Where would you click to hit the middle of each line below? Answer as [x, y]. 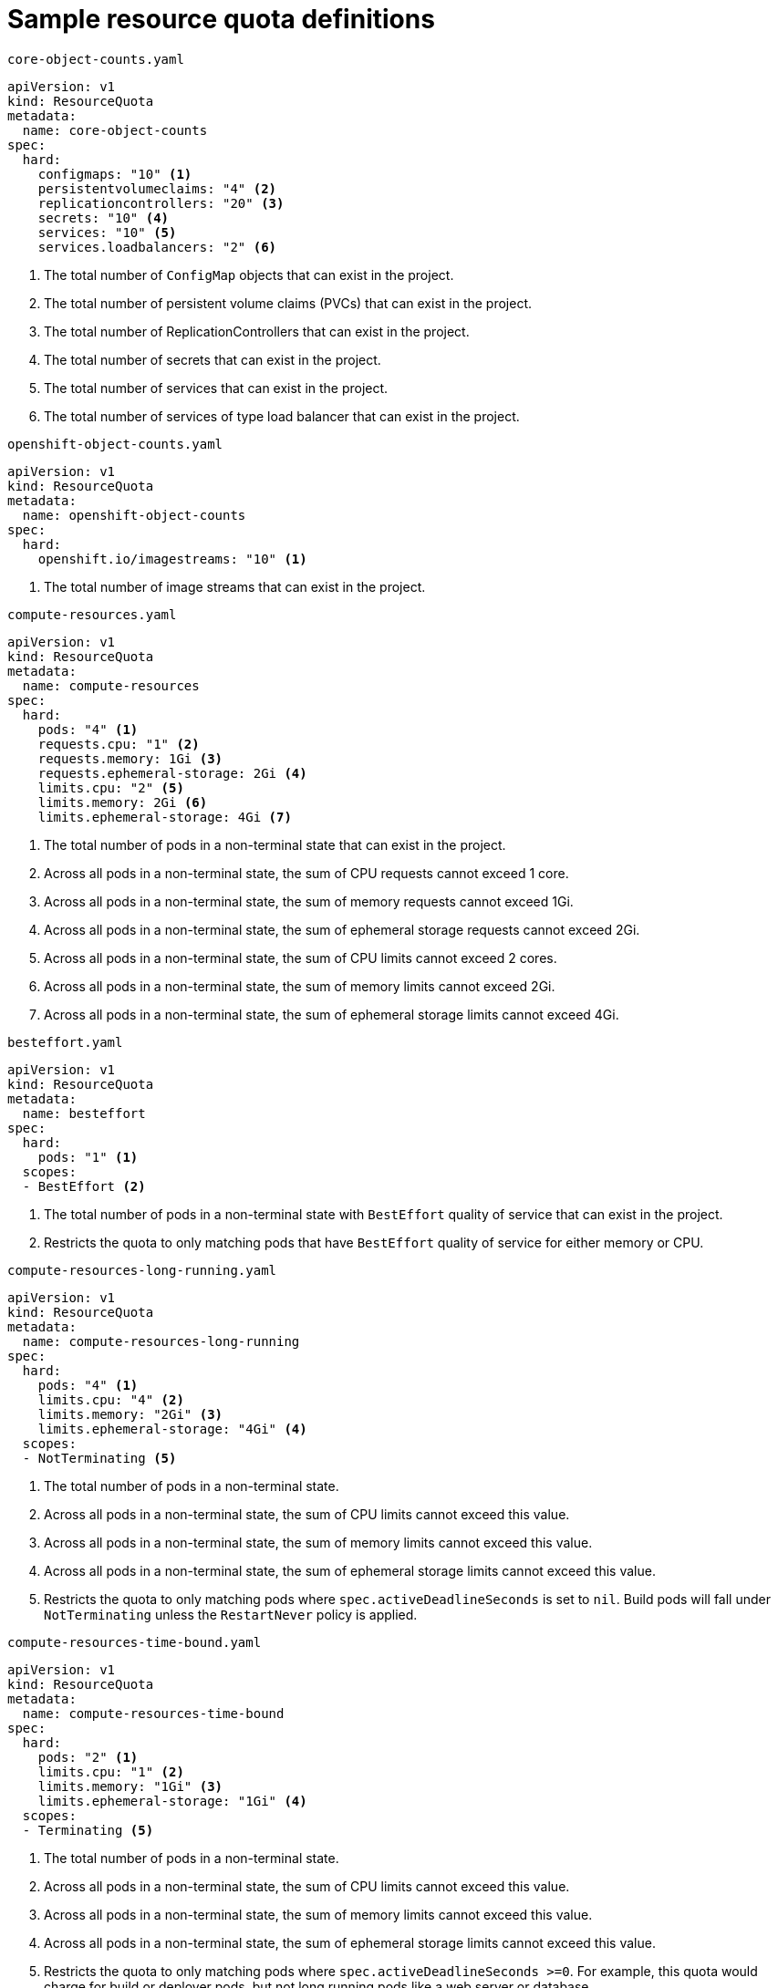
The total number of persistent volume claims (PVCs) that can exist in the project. [288, 303]
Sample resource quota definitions [221, 19]
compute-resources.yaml [92, 614]
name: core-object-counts [115, 130]
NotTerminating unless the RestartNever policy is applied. [231, 1614]
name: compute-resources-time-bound [153, 1713]
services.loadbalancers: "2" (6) [157, 247]
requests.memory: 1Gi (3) [130, 758]
